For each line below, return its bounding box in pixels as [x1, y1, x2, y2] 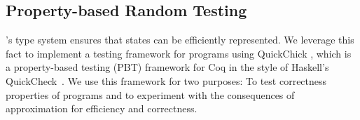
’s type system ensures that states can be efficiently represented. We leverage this [6, 32, 354, 47]
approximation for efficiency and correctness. [6, 101, 198, 116]
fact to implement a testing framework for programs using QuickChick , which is [6, 46, 352, 60]
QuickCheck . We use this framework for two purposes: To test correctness [6, 73, 327, 88]
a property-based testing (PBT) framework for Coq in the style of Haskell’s [6, 60, 329, 74]
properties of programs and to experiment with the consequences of [6, 87, 295, 102]
